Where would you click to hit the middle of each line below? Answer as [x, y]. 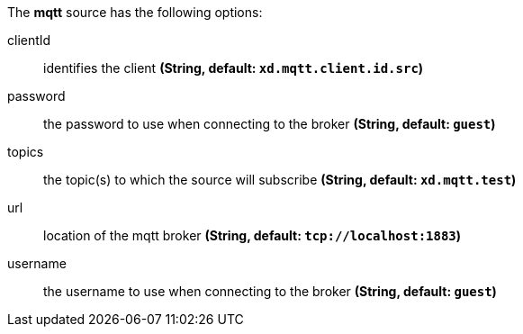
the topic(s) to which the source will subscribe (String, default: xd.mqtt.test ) [280, 180]
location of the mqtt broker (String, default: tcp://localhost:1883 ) [252, 235]
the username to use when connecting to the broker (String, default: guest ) [270, 291]
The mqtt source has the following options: [135, 12]
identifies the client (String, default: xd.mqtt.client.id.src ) [234, 68]
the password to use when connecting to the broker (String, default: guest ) [270, 124]
